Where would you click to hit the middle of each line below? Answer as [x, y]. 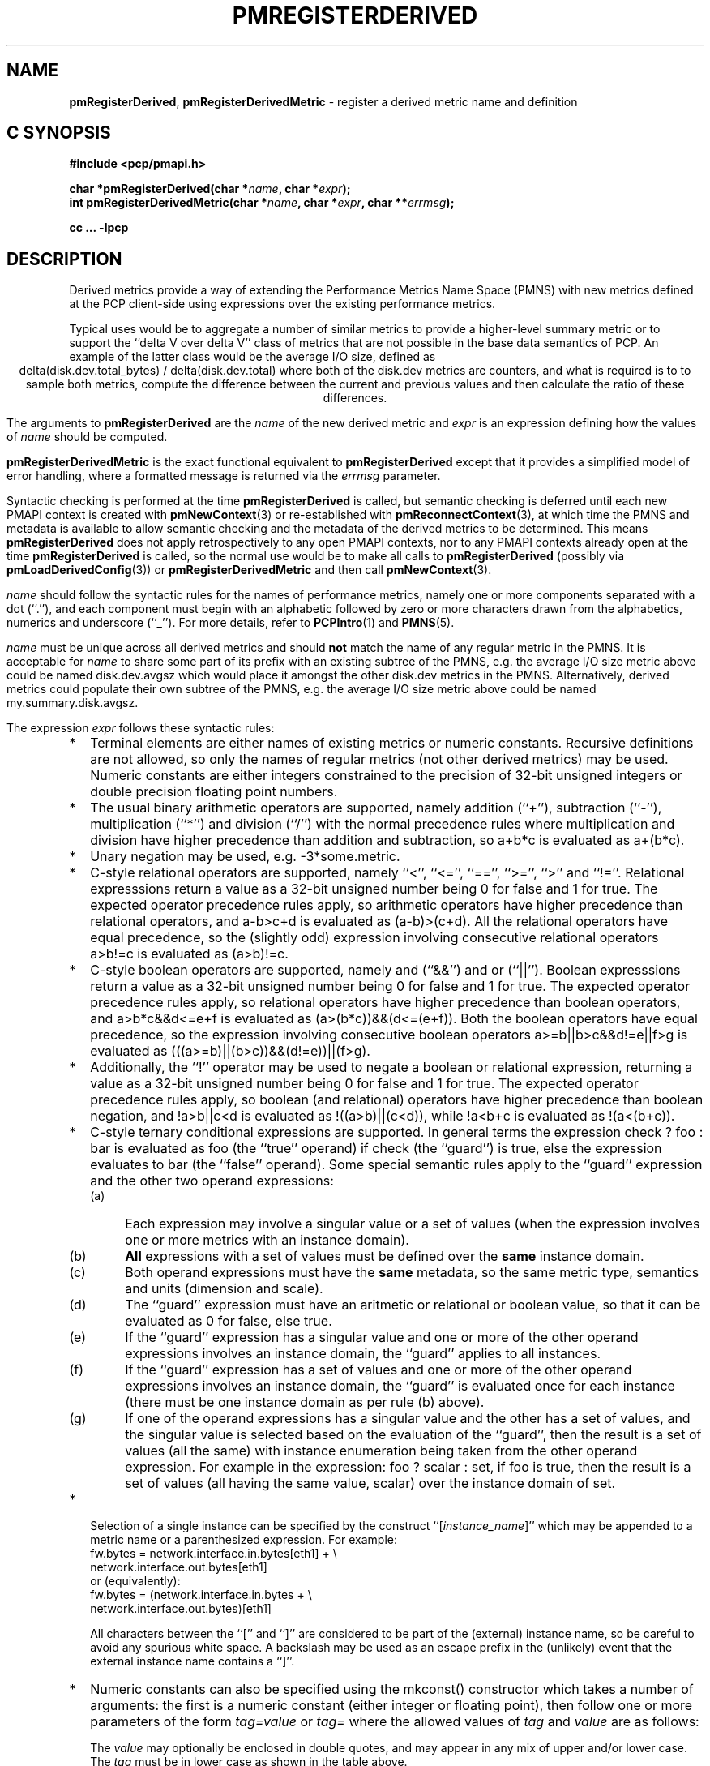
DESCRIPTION [64, 259]
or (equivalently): [135, 1581]
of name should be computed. [87, 437]
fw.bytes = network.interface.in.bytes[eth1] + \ [214, 1554]
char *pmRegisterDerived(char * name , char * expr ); [210, 189]
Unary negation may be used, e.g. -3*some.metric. [245, 857]
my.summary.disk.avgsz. [73, 703]
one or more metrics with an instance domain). [267, 1240]
